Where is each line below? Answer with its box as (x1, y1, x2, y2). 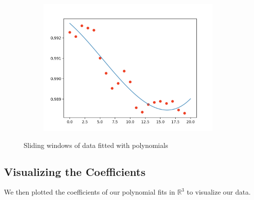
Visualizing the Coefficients (4, 164, 146, 179)
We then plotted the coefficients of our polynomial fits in (4, 187, 175, 197)
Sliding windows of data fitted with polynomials (24, 140, 168, 150)
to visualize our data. (187, 187, 251, 197)
